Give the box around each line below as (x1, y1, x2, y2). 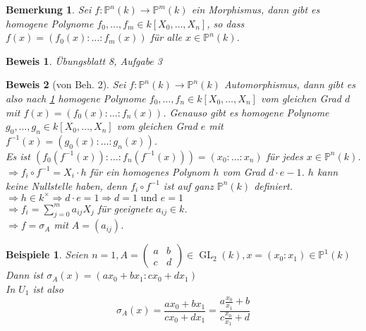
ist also (32, 282, 63, 296)
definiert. (254, 178, 293, 193)
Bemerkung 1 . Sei (6, 2, 92, 16)
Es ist (6, 148, 30, 163)
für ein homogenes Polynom (90, 164, 210, 179)
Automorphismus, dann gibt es (224, 77, 355, 92)
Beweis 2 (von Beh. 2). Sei (6, 77, 126, 92)
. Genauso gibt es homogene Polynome (163, 104, 329, 119)
